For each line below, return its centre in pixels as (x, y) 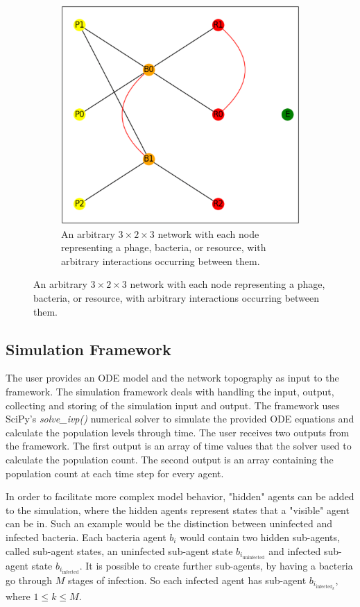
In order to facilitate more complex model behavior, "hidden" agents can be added (180, 496)
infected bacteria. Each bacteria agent (86, 537)
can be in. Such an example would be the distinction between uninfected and (169, 523)
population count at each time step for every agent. (115, 473)
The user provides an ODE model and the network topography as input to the (172, 378)
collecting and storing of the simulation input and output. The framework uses (173, 405)
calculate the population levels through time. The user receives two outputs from (178, 432)
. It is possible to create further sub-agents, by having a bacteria (216, 565)
